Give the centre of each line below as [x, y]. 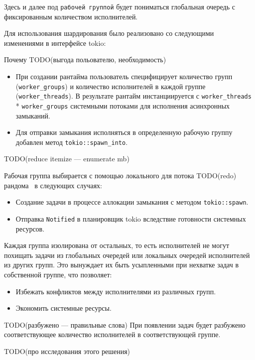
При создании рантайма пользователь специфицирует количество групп [124, 76]
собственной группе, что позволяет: [58, 274]
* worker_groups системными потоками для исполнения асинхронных [123, 105]
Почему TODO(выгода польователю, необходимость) [85, 60]
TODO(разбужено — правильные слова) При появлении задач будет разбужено [125, 324]
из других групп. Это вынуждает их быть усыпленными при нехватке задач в [122, 265]
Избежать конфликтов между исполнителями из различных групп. [116, 291]
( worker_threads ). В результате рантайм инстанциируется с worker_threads [133, 96]
